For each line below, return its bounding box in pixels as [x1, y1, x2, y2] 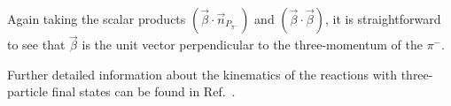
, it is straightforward [324, 10, 441, 27]
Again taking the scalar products [7, 10, 186, 27]
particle [7, 82, 48, 101]
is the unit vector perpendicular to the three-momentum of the [82, 35, 423, 54]
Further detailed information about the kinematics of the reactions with [7, 64, 397, 83]
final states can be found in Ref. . [51, 82, 236, 101]
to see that [7, 35, 66, 54]
